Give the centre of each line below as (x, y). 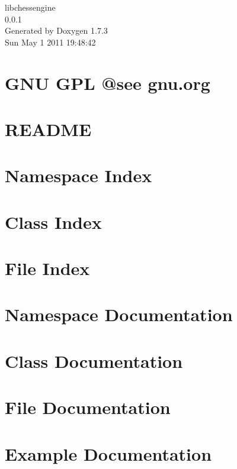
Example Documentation (108, 453)
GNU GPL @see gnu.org (108, 83)
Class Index (53, 221)
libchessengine (30, 7)
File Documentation (88, 407)
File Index (47, 268)
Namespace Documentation (119, 314)
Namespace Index (79, 175)
